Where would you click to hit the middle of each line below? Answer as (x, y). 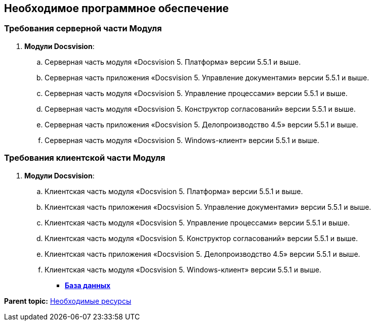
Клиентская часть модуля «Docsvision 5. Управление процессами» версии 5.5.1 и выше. (197, 222)
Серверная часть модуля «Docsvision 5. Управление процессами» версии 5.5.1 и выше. (196, 93)
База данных (88, 285)
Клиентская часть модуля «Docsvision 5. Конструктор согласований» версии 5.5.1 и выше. (201, 238)
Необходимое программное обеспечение (117, 8)
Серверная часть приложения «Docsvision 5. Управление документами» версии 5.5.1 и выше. (207, 77)
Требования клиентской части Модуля (85, 158)
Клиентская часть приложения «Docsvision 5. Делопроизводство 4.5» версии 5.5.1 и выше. (202, 254)
